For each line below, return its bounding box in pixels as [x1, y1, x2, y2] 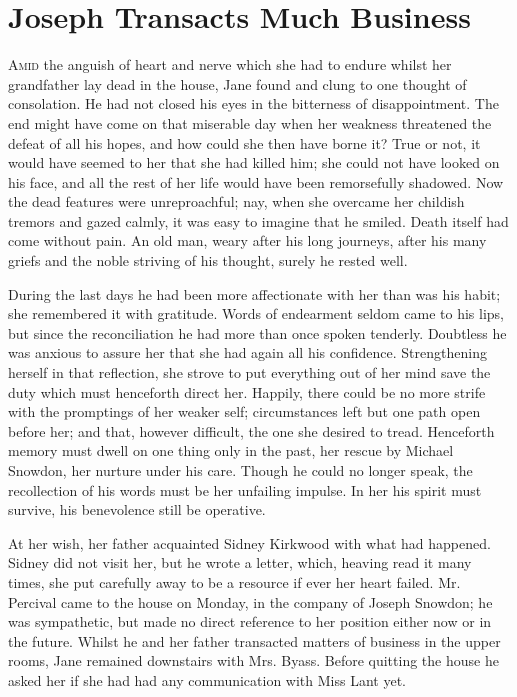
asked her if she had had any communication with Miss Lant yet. [8, 669, 406, 690]
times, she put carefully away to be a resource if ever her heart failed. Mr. [8, 571, 461, 592]
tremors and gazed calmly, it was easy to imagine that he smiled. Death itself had [8, 210, 509, 231]
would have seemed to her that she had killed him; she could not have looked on [8, 152, 500, 173]
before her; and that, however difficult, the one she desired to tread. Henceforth [8, 420, 495, 441]
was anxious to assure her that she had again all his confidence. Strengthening [8, 342, 487, 363]
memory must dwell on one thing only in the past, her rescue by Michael [8, 440, 454, 461]
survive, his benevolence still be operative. [8, 499, 266, 520]
